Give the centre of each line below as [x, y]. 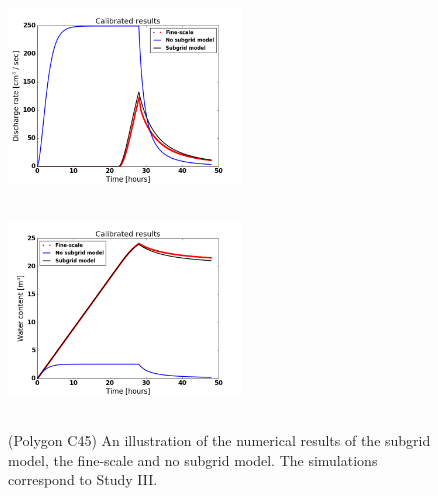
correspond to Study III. [83, 479]
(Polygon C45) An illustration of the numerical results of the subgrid [219, 439]
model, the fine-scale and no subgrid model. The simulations [193, 459]
